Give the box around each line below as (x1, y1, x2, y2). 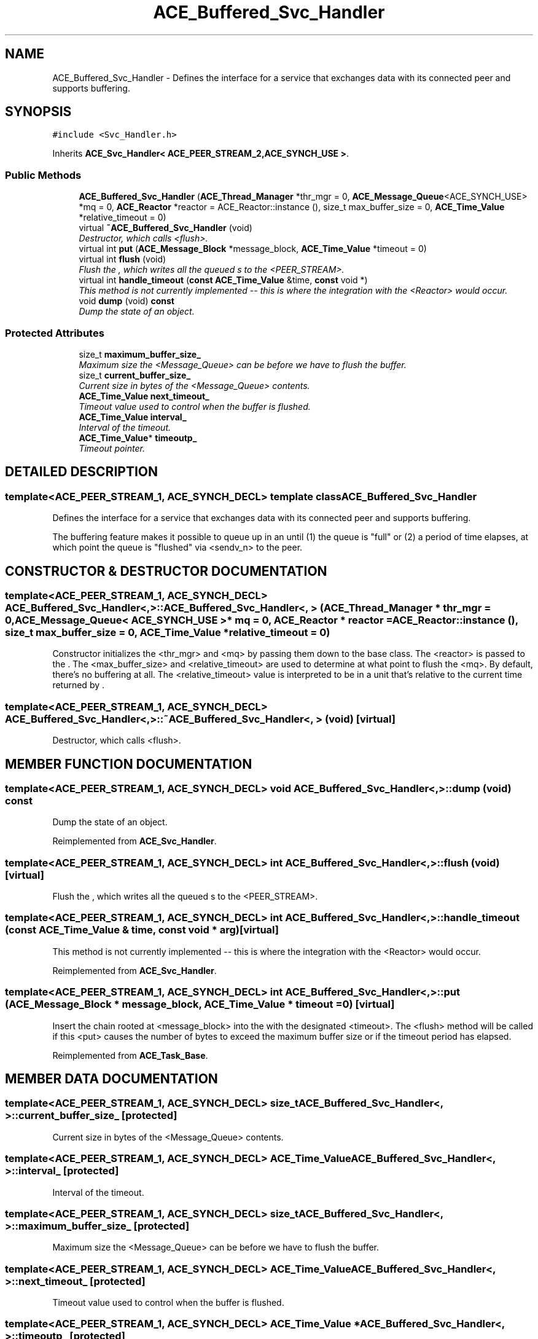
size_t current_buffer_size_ (79, 369, 191, 380)
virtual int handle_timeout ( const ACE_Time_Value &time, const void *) (79, 275, 368, 286)
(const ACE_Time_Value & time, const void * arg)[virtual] (5, 924, 279, 937)
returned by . (52, 680, 105, 691)
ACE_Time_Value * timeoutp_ (79, 432, 197, 443)
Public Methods (5, 168, 82, 181)
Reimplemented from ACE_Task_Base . (52, 1050, 208, 1061)
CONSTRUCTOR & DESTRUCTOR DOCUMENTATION (5, 563, 327, 579)
